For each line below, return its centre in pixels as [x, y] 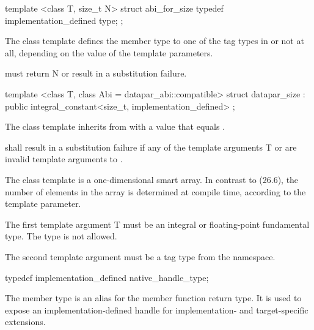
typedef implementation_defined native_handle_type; [107, 277]
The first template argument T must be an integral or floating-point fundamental [157, 224]
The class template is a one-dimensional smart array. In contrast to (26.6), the [152, 179]
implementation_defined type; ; [64, 20]
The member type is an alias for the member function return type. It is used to [153, 298]
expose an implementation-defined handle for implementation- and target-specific [157, 309]
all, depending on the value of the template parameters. [109, 52]
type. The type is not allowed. [61, 236]
